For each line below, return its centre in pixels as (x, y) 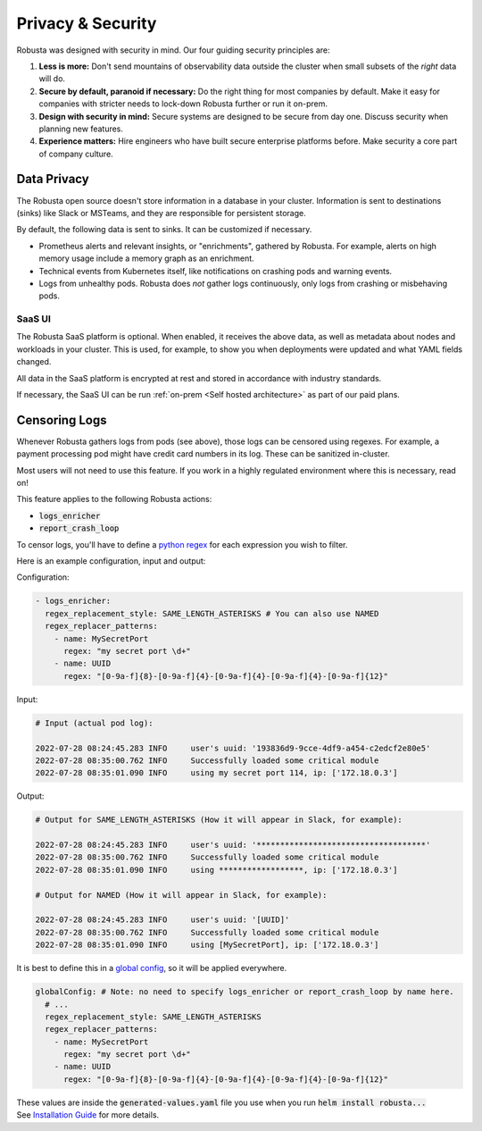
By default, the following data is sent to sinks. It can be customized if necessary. (164, 230)
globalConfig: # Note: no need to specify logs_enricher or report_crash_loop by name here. (245, 992)
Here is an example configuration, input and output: (111, 561)
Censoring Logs (62, 420)
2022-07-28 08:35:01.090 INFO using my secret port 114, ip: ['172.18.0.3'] (216, 773)
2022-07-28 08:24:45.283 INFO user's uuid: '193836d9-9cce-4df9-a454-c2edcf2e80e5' (233, 748)
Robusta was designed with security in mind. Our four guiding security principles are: (173, 50)
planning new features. (81, 129)
